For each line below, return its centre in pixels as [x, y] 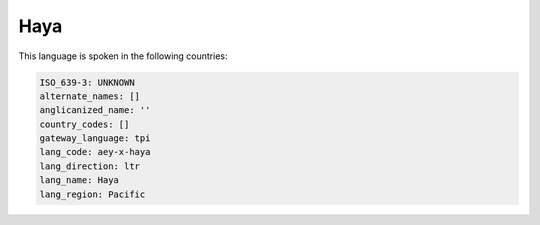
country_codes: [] [84, 124]
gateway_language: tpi [95, 138]
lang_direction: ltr [89, 166]
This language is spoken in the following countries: [123, 56]
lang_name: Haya [79, 180]
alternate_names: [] [89, 96]
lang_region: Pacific [92, 194]
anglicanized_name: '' [95, 110]
